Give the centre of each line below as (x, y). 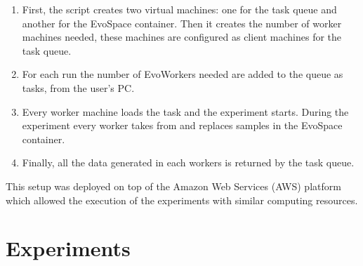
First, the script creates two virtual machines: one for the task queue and (179, 9)
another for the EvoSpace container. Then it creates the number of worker (182, 23)
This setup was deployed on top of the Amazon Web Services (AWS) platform (173, 186)
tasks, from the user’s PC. (78, 87)
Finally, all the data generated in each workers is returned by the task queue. (188, 162)
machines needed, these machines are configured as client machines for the (182, 37)
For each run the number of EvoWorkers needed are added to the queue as (183, 74)
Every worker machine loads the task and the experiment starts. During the (185, 111)
